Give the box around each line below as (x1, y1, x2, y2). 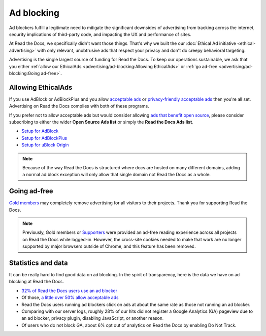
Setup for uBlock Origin (21, 142, 69, 148)
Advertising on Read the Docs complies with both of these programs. (9, 103, 150, 109)
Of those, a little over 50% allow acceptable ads (21, 295, 119, 300)
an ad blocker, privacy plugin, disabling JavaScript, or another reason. (21, 315, 164, 321)
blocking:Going (9, 70, 40, 76)
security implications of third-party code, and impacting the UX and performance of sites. (9, 31, 192, 37)
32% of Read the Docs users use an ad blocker (21, 288, 118, 294)
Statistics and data (9, 259, 68, 267)
